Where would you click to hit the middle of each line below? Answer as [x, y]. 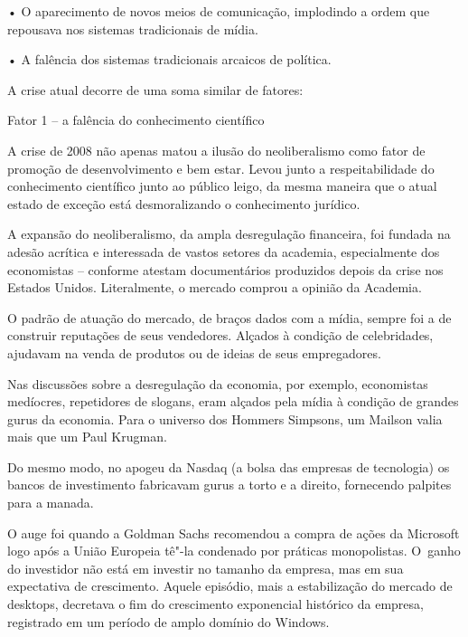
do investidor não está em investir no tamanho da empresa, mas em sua [206, 568]
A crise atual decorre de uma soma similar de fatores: [155, 89]
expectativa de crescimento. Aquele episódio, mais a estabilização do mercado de [230, 586]
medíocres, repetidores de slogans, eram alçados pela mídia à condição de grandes [233, 401]
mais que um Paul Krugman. [87, 437]
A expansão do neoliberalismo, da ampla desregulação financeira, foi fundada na [229, 234]
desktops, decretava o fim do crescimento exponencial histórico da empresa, [215, 604]
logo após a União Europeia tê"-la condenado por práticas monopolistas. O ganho [234, 551]
